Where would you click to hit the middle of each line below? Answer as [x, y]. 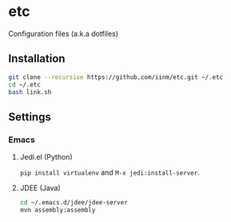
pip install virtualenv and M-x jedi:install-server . [110, 172]
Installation [37, 59]
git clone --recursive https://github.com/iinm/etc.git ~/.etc [116, 77]
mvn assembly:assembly [58, 210]
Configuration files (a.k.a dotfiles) [63, 34]
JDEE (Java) [40, 188]
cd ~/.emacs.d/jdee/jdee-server [74, 203]
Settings [30, 117]
